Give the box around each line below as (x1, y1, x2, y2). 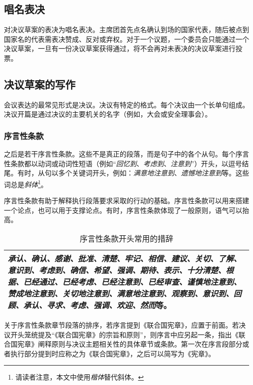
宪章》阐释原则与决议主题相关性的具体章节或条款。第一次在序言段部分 (17, 339, 242, 349)
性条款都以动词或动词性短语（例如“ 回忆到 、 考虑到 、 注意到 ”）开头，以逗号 (4, 158, 242, 168)
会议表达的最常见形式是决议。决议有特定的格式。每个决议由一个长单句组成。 (4, 99, 249, 109)
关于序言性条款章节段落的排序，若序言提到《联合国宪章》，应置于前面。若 (4, 320, 239, 330)
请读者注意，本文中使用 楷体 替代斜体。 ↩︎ (15, 372, 144, 382)
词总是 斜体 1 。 (4, 177, 48, 189)
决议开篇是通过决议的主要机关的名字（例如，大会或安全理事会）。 (4, 109, 212, 119)
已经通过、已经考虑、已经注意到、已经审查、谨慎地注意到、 (23, 276, 242, 287)
